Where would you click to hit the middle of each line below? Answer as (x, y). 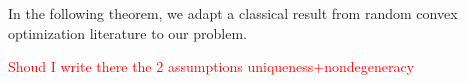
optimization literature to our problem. (127, 32)
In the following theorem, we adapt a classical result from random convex (233, 13)
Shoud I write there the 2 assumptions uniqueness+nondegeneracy (211, 66)
